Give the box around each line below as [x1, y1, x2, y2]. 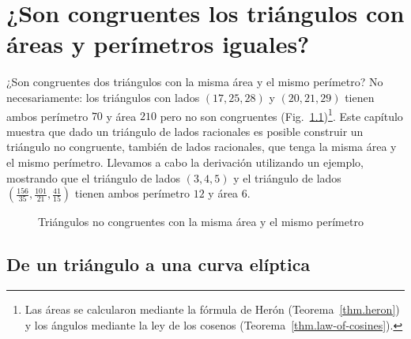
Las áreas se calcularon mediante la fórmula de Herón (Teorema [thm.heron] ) [25, 300, 400, 317]
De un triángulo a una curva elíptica [6, 252, 311, 277]
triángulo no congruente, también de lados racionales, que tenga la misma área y [6, 138, 397, 155]
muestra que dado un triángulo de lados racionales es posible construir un [6, 122, 364, 139]
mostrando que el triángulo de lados [6, 169, 180, 186]
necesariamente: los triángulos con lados [6, 89, 200, 105]
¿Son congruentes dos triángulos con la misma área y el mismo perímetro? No [6, 73, 383, 90]
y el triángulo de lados [233, 169, 341, 186]
